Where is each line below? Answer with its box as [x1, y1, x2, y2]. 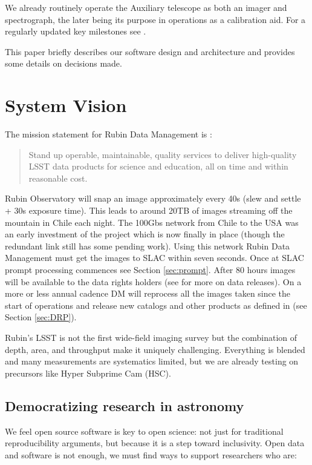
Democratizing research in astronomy [5, 396, 244, 415]
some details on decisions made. [5, 57, 122, 70]
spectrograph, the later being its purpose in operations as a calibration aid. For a [5, 13, 306, 25]
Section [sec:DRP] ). [5, 311, 77, 323]
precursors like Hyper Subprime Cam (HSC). [5, 366, 171, 379]
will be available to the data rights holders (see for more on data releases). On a [5, 275, 302, 288]
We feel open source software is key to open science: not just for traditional [5, 424, 284, 437]
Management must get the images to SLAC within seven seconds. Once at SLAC [5, 251, 304, 264]
